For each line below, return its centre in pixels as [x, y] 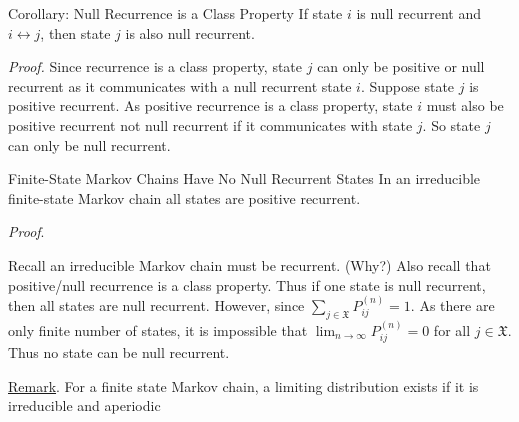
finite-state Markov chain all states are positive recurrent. [184, 197]
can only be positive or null [401, 66]
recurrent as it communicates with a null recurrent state [180, 85]
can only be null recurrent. [89, 144]
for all [452, 329]
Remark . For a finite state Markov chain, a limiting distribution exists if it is [243, 385]
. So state [451, 124]
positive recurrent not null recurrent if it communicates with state [210, 124]
